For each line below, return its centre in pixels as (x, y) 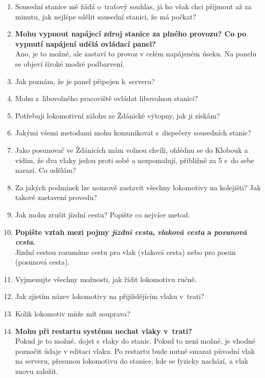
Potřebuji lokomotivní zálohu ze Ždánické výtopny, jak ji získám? (117, 115)
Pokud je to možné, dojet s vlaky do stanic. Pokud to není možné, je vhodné (135, 341)
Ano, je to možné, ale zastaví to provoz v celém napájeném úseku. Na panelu (136, 54)
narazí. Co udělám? (46, 170)
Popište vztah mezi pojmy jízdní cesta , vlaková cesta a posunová (131, 232)
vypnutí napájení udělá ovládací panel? (85, 43)
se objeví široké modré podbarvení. (70, 63)
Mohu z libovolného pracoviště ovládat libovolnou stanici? (106, 98)
